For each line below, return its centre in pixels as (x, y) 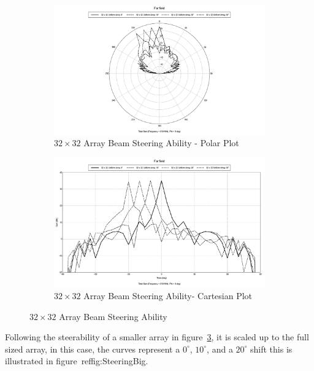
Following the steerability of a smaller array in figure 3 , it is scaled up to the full (157, 337)
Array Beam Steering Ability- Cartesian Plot (168, 296)
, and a (220, 349)
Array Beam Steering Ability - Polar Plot (161, 143)
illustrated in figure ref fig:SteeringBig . (77, 361)
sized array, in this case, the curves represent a (93, 349)
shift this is (271, 349)
